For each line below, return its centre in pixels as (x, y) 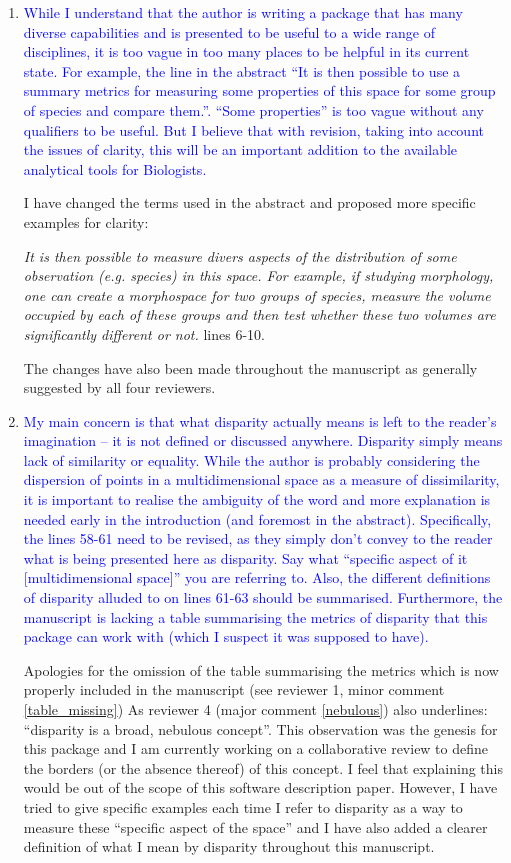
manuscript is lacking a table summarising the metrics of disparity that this (255, 616)
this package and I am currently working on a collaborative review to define (256, 748)
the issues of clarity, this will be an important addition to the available (240, 149)
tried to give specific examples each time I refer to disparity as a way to (243, 806)
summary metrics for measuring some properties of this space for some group (259, 90)
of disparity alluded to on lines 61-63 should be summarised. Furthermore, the (263, 597)
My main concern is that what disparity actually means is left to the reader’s (260, 420)
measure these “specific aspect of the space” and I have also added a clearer (255, 826)
